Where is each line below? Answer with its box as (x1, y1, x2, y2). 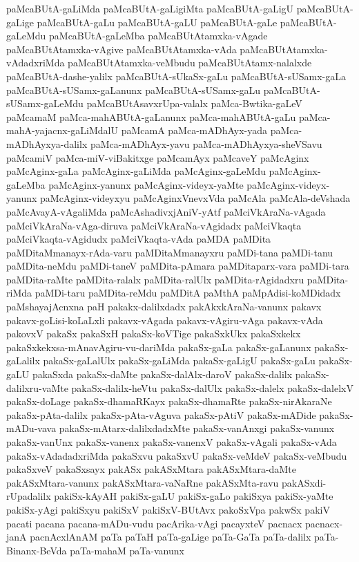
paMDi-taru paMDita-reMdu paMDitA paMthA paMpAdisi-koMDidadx (35, 285, 341, 300)
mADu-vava (6, 421, 57, 435)
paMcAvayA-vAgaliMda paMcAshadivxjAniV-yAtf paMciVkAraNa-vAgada (6, 204, 326, 218)
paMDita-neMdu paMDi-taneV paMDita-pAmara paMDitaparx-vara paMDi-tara (6, 259, 349, 273)
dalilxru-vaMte (6, 380, 68, 395)
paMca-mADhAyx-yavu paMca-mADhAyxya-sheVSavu (90, 136, 322, 151)
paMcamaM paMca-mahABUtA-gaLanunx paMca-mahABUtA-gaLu (6, 109, 296, 124)
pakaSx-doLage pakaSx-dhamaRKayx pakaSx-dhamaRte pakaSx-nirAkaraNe (6, 394, 332, 409)
